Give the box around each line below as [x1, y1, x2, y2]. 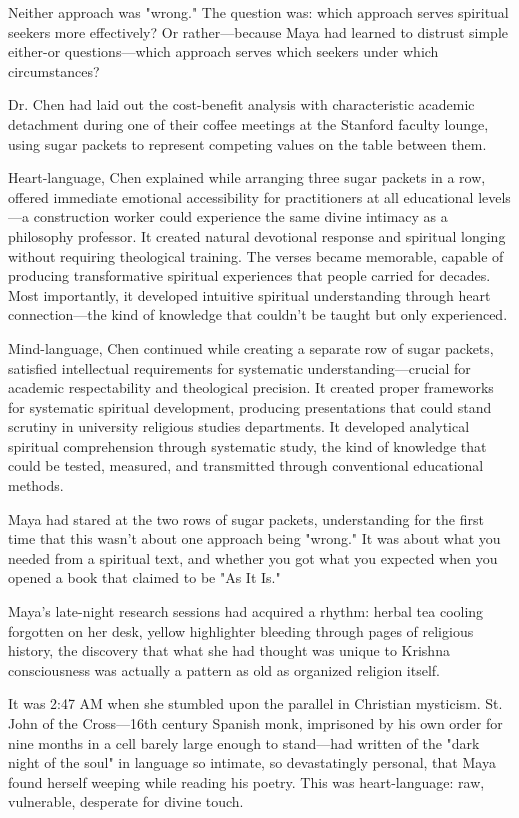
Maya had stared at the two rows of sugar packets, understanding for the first [8, 508, 484, 529]
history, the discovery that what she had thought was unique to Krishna [8, 640, 450, 661]
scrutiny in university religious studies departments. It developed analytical [8, 416, 470, 437]
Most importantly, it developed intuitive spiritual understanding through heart [8, 284, 491, 305]
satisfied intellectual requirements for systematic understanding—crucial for [8, 357, 471, 378]
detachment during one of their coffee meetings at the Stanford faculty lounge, [8, 113, 489, 134]
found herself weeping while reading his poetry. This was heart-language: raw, [8, 771, 485, 792]
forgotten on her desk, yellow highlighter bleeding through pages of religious [8, 620, 474, 641]
